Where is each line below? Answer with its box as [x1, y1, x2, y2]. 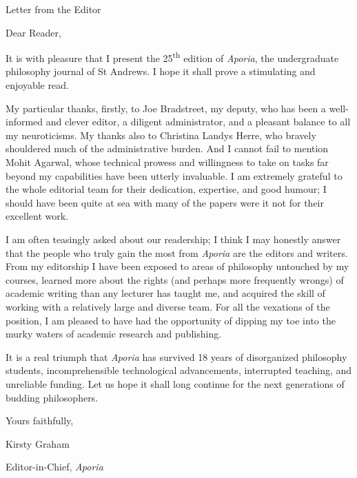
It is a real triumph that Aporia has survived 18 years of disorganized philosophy [6, 349, 347, 364]
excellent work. [6, 209, 69, 223]
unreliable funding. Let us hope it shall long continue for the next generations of [6, 376, 345, 391]
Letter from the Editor [6, 2, 101, 16]
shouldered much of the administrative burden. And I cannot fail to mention [6, 141, 329, 156]
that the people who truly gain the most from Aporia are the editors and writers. [6, 245, 348, 260]
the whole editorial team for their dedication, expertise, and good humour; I [6, 182, 327, 196]
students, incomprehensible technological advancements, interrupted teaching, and [6, 363, 352, 377]
